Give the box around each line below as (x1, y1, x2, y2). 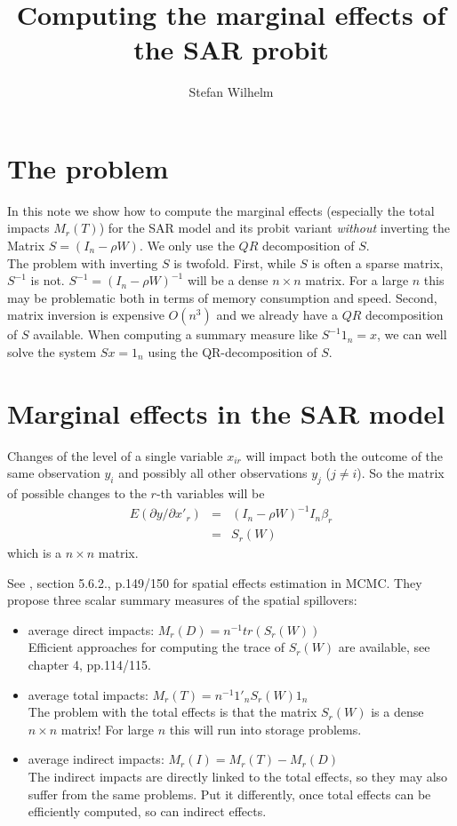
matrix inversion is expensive (7, 306, 164, 324)
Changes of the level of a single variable (7, 446, 223, 465)
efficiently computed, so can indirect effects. (28, 802, 267, 821)
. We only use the (139, 236, 235, 255)
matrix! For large (60, 719, 154, 738)
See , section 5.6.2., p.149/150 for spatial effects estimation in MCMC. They (7, 573, 422, 592)
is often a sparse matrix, (311, 253, 444, 272)
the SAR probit (133, 31, 329, 68)
